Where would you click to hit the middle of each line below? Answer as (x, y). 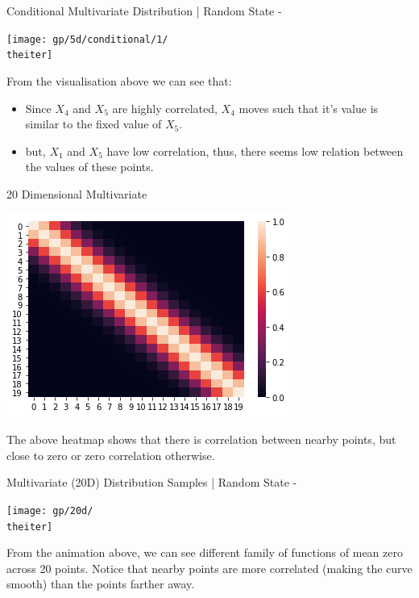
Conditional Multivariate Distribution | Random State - (144, 10)
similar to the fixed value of (93, 124)
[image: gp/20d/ (50, 510)
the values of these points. (89, 167)
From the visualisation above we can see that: (119, 80)
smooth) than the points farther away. (101, 584)
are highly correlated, (165, 108)
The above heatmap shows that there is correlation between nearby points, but (201, 439)
